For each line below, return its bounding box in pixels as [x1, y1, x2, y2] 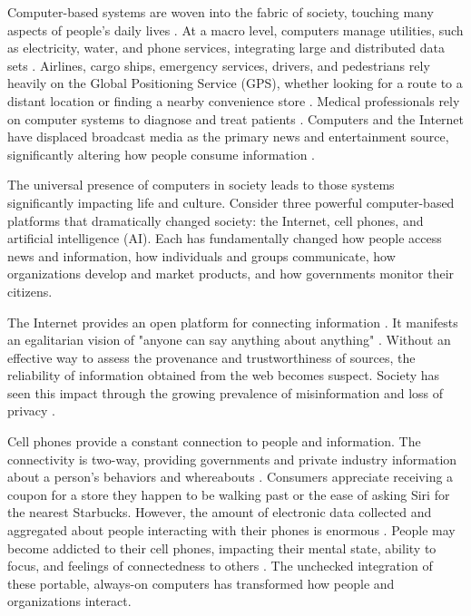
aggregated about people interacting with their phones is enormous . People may [7, 521, 456, 540]
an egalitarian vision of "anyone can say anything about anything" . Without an [7, 330, 451, 349]
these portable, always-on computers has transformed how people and [7, 573, 395, 592]
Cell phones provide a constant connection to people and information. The [7, 432, 421, 451]
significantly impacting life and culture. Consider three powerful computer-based [7, 192, 455, 211]
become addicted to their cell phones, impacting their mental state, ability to [7, 538, 437, 557]
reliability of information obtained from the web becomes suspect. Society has [7, 366, 440, 385]
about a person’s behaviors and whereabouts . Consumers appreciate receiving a [7, 467, 454, 486]
